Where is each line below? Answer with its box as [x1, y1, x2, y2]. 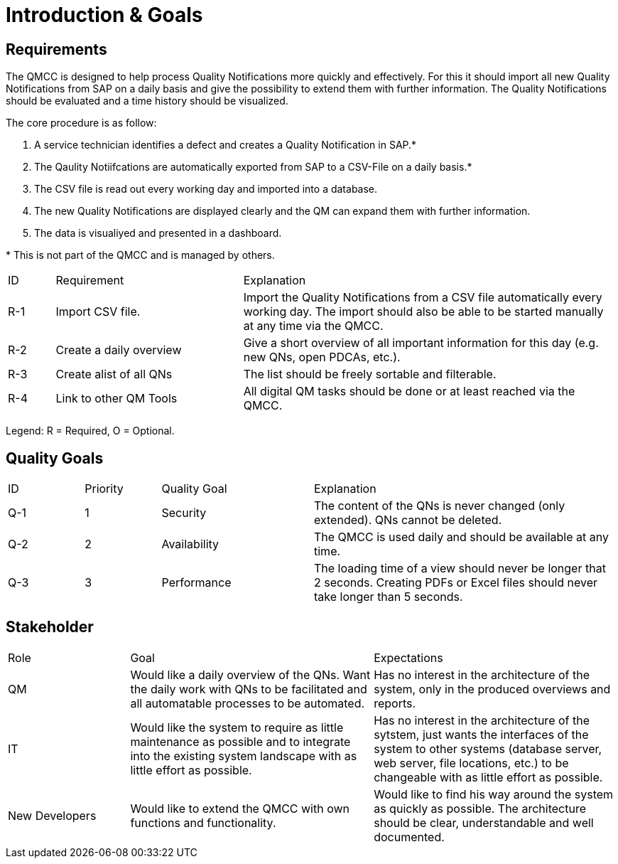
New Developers [8, 808, 97, 823]
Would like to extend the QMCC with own [130, 801, 350, 816]
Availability [161, 537, 219, 552]
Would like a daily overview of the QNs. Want [130, 667, 371, 682]
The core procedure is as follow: [6, 117, 157, 129]
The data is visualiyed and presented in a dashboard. [34, 227, 282, 240]
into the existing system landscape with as [130, 748, 357, 763]
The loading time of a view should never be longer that [314, 561, 606, 576]
